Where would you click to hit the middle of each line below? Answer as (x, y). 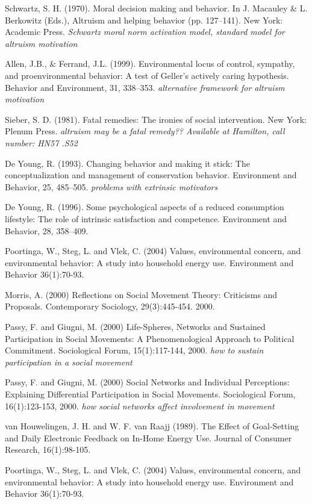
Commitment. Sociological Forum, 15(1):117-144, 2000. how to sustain (134, 350)
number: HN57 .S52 (41, 142)
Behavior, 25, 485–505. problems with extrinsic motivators (111, 186)
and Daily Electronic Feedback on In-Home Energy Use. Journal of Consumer (148, 437)
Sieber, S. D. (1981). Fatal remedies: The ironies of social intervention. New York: (156, 119)
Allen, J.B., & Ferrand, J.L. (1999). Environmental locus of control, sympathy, (150, 64)
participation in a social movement (69, 362)
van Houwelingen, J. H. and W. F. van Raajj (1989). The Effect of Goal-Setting (152, 426)
